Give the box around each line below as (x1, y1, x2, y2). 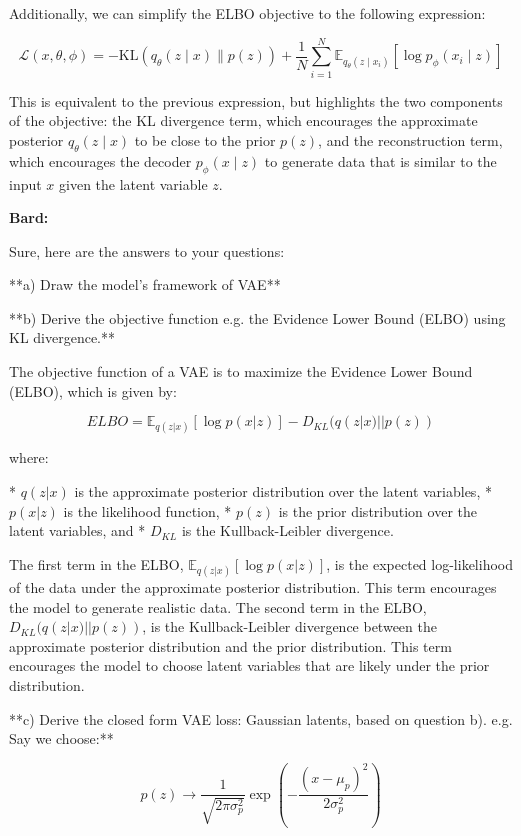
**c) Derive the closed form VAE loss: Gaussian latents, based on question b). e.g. (9, 708, 513, 729)
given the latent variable (59, 173, 208, 194)
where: (9, 447, 49, 468)
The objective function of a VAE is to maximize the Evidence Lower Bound (9, 361, 473, 382)
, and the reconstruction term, (318, 129, 503, 150)
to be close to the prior (134, 129, 276, 150)
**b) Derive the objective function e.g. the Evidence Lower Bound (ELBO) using (9, 307, 506, 328)
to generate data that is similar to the (264, 150, 497, 171)
